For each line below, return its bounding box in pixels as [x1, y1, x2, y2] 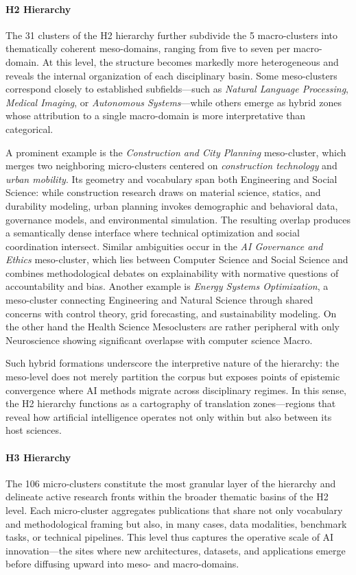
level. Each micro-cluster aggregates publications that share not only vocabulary [5, 503, 343, 517]
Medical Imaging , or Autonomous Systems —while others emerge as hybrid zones [5, 95, 342, 109]
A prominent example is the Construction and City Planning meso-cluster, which [5, 145, 346, 159]
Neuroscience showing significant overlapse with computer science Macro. [5, 332, 313, 347]
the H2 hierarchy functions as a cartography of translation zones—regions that [5, 396, 336, 411]
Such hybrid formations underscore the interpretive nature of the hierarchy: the [5, 356, 340, 370]
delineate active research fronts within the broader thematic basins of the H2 [5, 489, 329, 504]
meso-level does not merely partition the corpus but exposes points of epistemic [5, 369, 340, 384]
